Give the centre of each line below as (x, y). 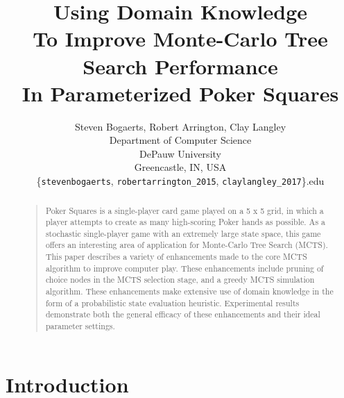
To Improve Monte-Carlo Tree (180, 39)
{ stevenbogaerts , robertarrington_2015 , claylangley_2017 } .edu (180, 181)
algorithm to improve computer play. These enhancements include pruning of (184, 268)
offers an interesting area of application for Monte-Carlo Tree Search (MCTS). (187, 245)
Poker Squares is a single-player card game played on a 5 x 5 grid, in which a (184, 210)
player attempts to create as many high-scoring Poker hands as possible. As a (185, 222)
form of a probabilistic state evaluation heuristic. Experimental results (172, 302)
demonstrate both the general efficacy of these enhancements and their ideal (183, 314)
